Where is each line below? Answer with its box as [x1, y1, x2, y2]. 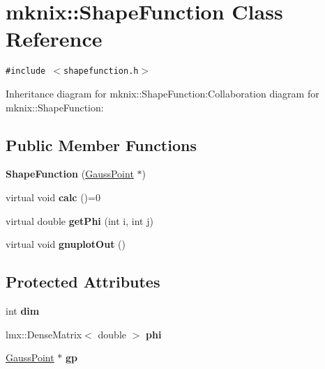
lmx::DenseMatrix [6, 327, 82, 341]
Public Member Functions [6, 134, 197, 155]
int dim [6, 303, 40, 317]
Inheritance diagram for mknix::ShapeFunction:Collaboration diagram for [6, 86, 319, 100]
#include [6, 66, 46, 77]
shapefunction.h [63, 66, 139, 77]
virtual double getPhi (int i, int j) [6, 213, 153, 228]
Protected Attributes [6, 271, 160, 292]
